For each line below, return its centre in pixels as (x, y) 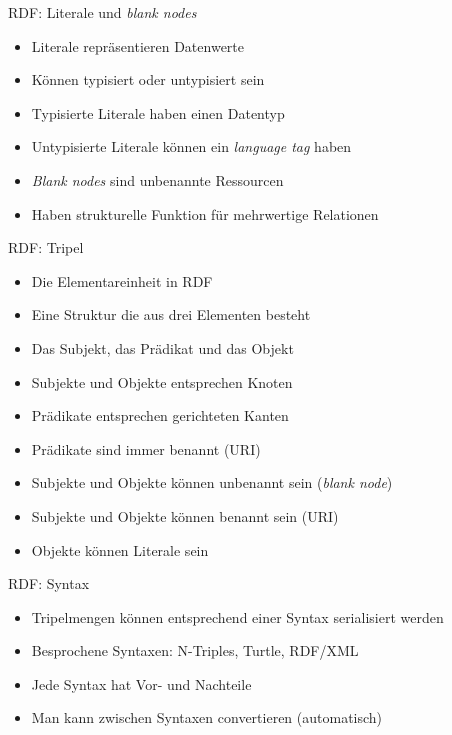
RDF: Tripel (46, 247)
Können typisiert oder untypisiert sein (148, 79)
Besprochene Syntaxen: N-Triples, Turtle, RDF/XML (195, 650)
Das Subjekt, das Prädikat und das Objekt (162, 347)
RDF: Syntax (49, 583)
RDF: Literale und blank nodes (102, 12)
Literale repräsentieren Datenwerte (137, 45)
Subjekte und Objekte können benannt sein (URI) (185, 515)
